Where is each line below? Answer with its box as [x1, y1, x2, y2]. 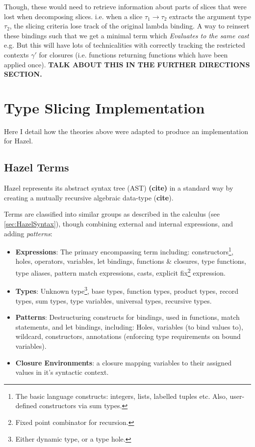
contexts [4, 49, 29, 59]
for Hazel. [4, 136, 33, 146]
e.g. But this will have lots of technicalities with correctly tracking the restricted [4, 40, 245, 50]
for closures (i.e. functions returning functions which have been [39, 49, 228, 59]
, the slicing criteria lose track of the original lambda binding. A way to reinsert [9, 21, 250, 31]
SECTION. [4, 69, 42, 79]
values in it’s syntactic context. [15, 367, 109, 377]
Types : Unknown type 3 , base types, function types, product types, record [15, 284, 239, 296]
